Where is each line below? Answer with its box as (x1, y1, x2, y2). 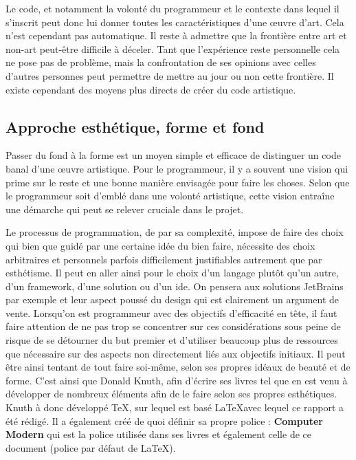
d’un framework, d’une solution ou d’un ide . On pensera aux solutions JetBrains (5, 278, 344, 293)
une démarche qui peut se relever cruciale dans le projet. (5, 201, 244, 216)
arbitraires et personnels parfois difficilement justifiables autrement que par (5, 252, 322, 266)
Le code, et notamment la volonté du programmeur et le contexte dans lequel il (5, 1, 340, 15)
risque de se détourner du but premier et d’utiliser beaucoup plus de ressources (5, 333, 338, 347)
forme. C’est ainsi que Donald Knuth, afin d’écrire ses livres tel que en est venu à (5, 373, 348, 387)
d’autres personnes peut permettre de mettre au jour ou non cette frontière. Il (5, 68, 334, 83)
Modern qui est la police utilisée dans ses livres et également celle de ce (5, 427, 311, 441)
